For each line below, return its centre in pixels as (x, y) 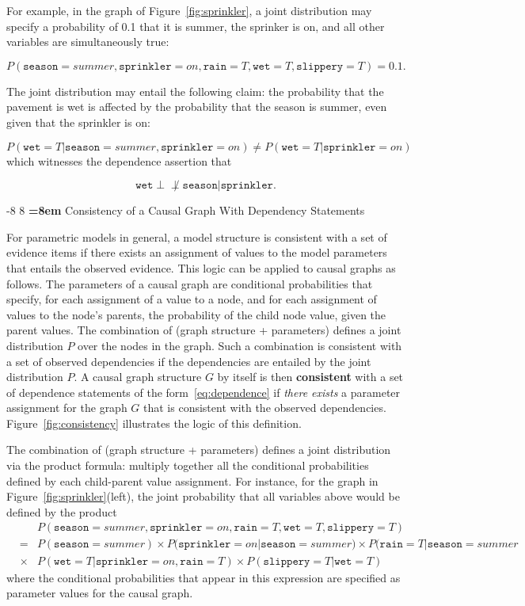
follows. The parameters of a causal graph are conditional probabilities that (190, 283)
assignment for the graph (67, 408)
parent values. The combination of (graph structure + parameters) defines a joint (204, 330)
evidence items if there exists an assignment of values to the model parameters (197, 252)
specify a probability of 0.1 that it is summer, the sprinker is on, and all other (196, 26)
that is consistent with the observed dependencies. (265, 408)
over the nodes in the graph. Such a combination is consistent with (240, 345)
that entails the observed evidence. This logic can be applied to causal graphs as (201, 267)
